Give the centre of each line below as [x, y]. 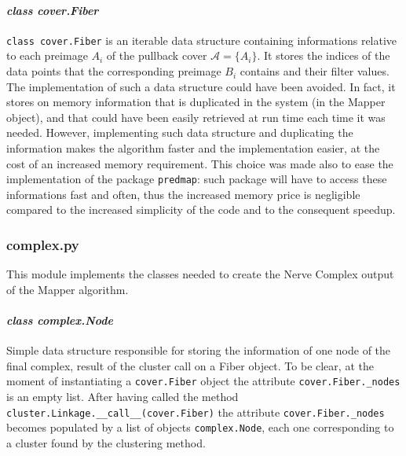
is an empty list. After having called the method [123, 397]
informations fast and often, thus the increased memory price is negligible [183, 194]
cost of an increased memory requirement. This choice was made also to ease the [200, 163]
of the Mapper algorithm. [68, 289]
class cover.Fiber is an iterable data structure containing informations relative [202, 40]
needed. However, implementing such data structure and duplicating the [180, 132]
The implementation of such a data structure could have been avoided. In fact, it [201, 86]
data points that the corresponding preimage [114, 71]
